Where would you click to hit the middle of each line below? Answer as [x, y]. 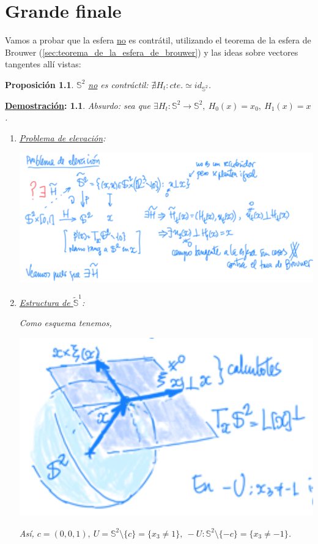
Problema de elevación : [62, 137]
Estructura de [45, 302]
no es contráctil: [118, 84]
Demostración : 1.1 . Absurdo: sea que [78, 105]
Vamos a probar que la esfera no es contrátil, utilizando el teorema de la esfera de [158, 40]
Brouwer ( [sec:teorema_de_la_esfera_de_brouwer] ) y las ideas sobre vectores [152, 52]
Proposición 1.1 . [39, 84]
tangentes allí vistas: [43, 64]
